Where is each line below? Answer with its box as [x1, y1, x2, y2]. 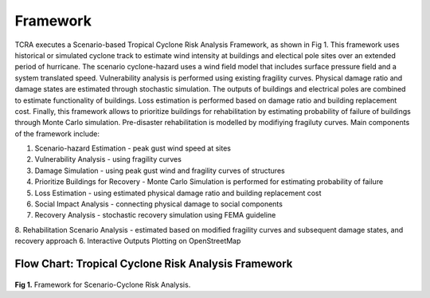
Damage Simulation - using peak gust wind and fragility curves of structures [34, 166, 286, 175]
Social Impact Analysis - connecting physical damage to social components [34, 199, 283, 209]
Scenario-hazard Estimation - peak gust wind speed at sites [34, 143, 231, 153]
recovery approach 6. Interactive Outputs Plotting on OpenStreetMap [14, 236, 241, 246]
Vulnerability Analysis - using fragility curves [34, 155, 182, 164]
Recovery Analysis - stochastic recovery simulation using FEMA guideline [34, 210, 276, 220]
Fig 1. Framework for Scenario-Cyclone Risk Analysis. [14, 280, 191, 289]
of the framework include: [14, 128, 100, 139]
